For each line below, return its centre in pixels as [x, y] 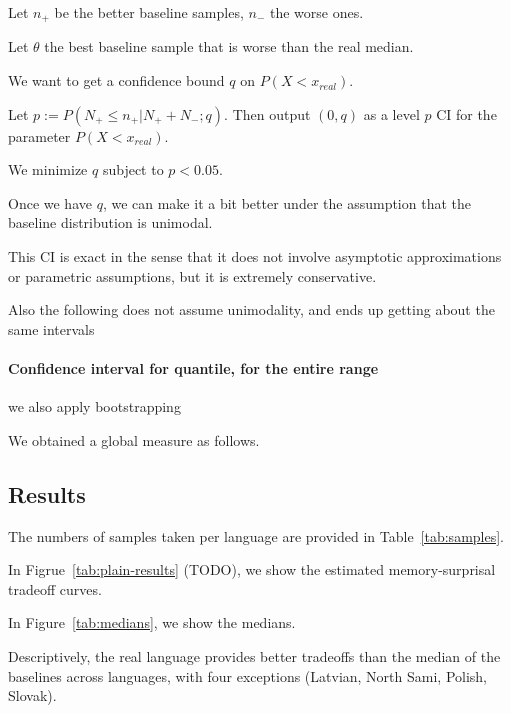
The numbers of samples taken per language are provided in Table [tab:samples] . [256, 535]
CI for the [466, 113]
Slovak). [32, 695]
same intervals [51, 328]
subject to [133, 169]
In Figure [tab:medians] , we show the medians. [152, 622]
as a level [391, 113]
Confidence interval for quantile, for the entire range [193, 367]
